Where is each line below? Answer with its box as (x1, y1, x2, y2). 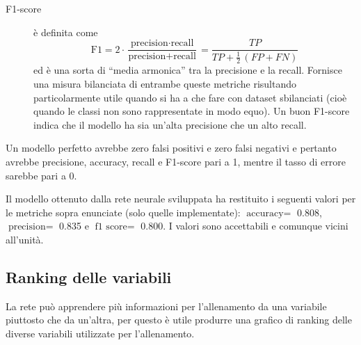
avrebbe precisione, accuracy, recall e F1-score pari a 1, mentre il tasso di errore (6, 154, 346, 168)
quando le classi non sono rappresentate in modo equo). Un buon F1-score (33, 104, 350, 118)
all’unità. (6, 232, 44, 246)
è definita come (33, 24, 98, 39)
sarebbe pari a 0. (6, 168, 77, 182)
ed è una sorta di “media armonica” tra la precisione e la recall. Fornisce (33, 63, 342, 77)
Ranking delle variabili (6, 266, 172, 287)
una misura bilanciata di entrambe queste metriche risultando (33, 77, 297, 91)
